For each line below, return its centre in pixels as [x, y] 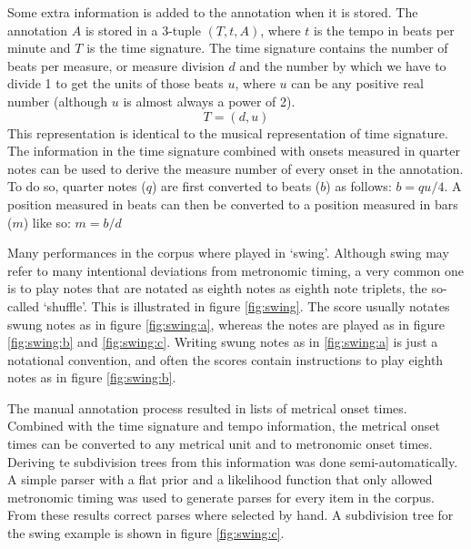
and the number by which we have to [343, 65]
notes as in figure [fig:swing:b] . [92, 377]
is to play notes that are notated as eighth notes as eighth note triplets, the [217, 288]
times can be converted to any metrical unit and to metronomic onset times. [220, 444]
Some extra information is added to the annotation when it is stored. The [213, 12]
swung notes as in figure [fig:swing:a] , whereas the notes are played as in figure [226, 324]
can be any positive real [357, 83]
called [23, 305]
